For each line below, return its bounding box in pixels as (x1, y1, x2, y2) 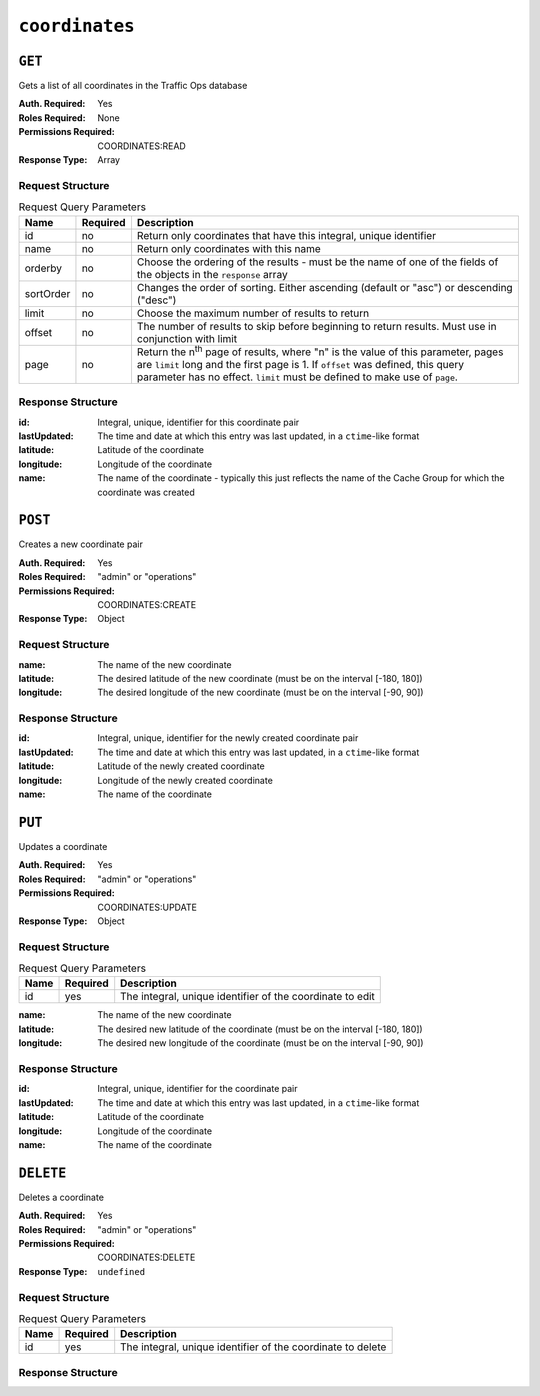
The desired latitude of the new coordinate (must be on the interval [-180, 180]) (97, 672, 424, 684)
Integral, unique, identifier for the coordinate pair (97, 1083, 298, 1095)
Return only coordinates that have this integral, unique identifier (136, 228, 437, 242)
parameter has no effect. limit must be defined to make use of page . (136, 370, 459, 384)
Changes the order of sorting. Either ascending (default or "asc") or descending (136, 280, 514, 294)
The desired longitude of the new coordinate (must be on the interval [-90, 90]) (97, 686, 424, 699)
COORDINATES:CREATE (97, 599, 197, 611)
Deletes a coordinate (18, 1191, 105, 1203)
